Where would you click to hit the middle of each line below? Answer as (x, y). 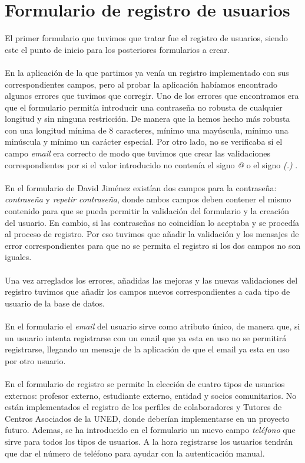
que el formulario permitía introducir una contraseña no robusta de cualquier (144, 107)
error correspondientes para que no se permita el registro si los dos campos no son (153, 245)
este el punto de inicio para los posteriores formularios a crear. (117, 49)
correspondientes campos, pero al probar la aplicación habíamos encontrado (141, 84)
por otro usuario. (35, 360)
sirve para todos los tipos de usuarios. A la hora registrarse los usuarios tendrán (149, 441)
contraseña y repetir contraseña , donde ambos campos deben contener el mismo (148, 199)
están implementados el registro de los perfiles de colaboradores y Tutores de (143, 407)
